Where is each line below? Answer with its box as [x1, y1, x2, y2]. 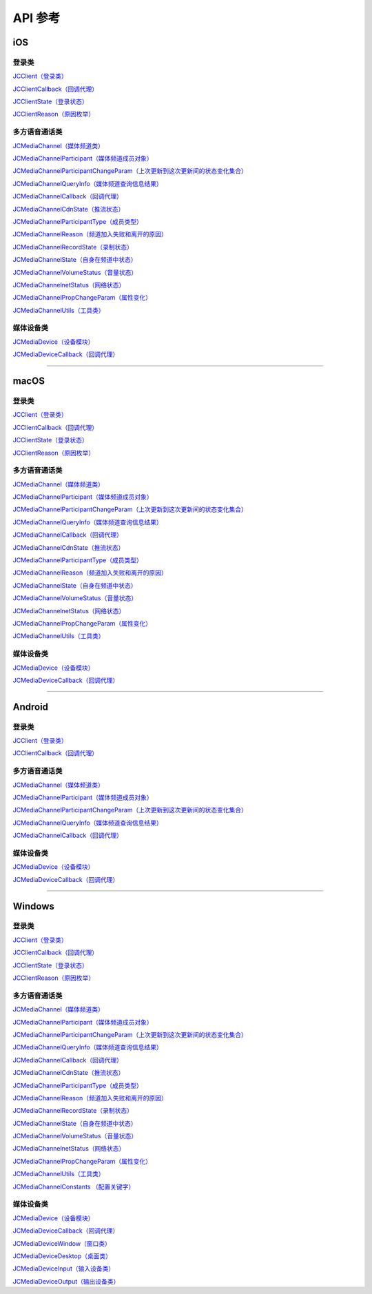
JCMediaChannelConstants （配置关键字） [12, 1182, 135, 1191]
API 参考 [12, 10, 61, 25]
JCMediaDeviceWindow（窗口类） [12, 1239, 112, 1247]
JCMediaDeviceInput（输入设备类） [12, 1264, 115, 1273]
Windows [12, 900, 54, 912]
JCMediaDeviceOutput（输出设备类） [12, 1277, 120, 1285]
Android [12, 701, 48, 712]
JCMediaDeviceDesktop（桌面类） [12, 1251, 112, 1260]
